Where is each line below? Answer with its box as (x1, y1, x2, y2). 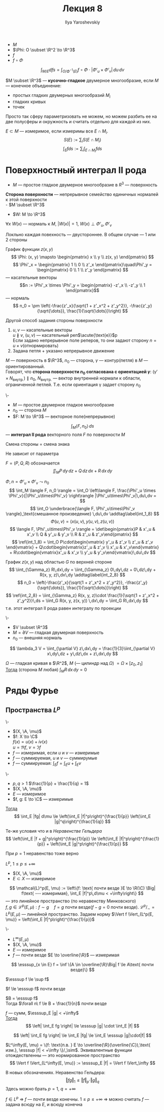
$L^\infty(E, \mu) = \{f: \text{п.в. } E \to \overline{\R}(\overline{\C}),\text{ (5, 1042, 151, 1048)
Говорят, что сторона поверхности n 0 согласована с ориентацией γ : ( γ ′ (5, 369, 158, 376)
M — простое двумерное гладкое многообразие (12, 402, 114, 407)
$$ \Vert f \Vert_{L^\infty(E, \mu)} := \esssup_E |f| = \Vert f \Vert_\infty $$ (9, 1060, 156, 1066)
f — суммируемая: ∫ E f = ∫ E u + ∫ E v (12, 760, 82, 767)
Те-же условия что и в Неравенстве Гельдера (5, 828, 102, 834)
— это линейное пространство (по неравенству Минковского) (5, 898, 136, 904)
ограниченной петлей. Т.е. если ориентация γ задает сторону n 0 (5, 381, 141, 388)
